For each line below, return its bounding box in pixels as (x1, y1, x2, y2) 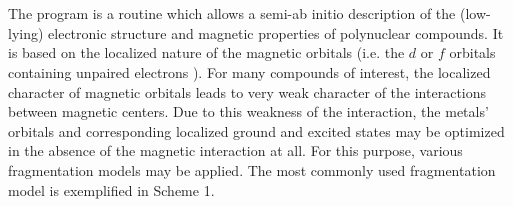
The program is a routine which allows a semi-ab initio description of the (8, 3, 456, 24)
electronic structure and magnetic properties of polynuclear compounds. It (48, 22, 504, 43)
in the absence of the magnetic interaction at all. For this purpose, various (8, 140, 463, 161)
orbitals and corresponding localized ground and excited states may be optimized (8, 120, 505, 141)
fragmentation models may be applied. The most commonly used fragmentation (8, 159, 496, 180)
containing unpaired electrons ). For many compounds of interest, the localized (8, 61, 491, 82)
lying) (8, 22, 44, 43)
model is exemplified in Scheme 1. (8, 179, 215, 200)
